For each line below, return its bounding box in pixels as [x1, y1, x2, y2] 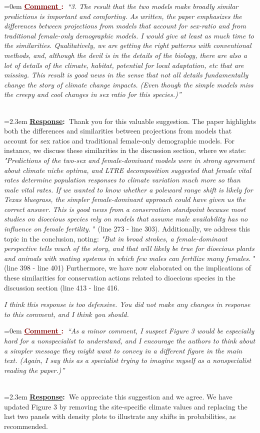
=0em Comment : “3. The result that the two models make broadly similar [4, 1, 238, 11]
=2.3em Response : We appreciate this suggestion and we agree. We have [4, 391, 232, 401]
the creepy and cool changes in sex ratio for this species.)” [4, 89, 181, 99]
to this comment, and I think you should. [4, 308, 129, 319]
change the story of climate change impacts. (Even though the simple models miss [4, 79, 253, 89]
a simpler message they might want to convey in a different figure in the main [4, 345, 242, 355]
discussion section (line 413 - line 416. [4, 282, 119, 292]
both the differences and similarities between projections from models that [4, 125, 232, 136]
